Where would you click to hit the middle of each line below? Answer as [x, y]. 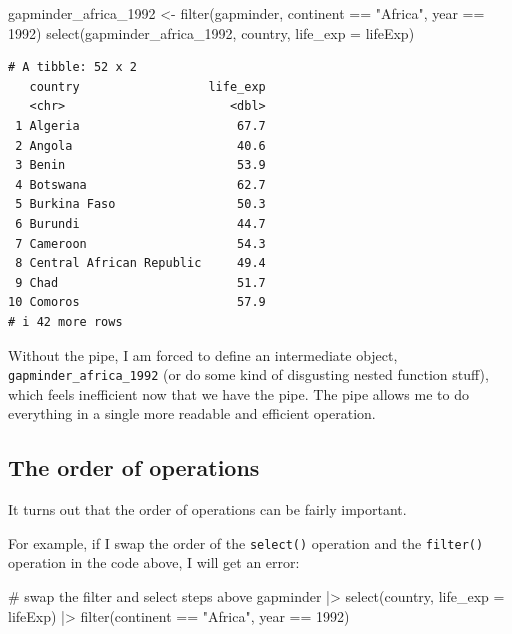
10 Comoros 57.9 [137, 302]
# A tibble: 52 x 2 [72, 67]
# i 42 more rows [65, 321]
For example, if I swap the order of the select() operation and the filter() [246, 542]
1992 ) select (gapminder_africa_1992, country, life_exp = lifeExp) [211, 32]
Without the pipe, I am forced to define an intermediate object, [203, 354]
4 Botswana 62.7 [140, 184]
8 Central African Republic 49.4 [140, 263]
